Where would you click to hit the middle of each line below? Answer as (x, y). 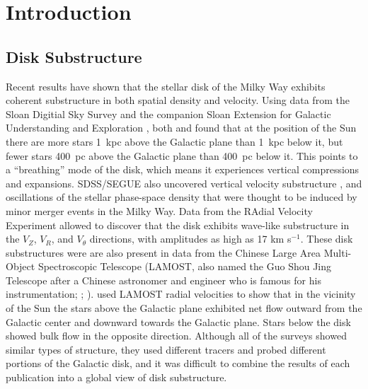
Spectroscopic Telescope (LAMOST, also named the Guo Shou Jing (185, 266)
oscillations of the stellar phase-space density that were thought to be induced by (182, 197)
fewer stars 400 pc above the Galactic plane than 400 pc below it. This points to (182, 155)
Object (21, 266)
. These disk (327, 239)
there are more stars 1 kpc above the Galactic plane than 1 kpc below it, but (174, 141)
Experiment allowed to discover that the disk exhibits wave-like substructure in (178, 225)
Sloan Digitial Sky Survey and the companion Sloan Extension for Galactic (168, 114)
